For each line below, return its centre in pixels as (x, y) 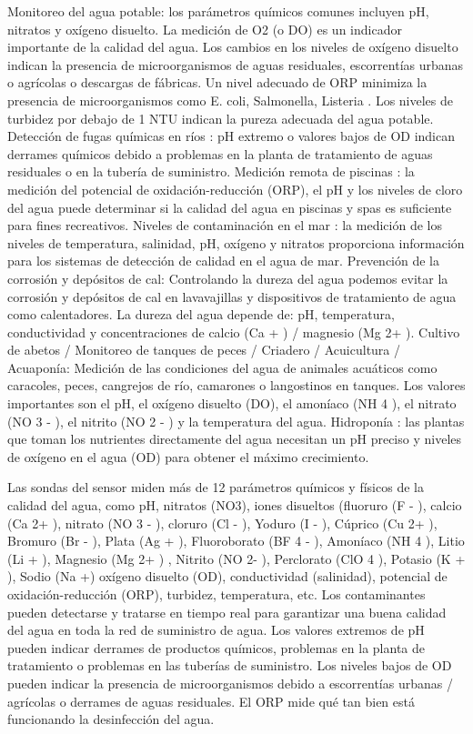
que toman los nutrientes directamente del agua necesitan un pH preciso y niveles (235, 439)
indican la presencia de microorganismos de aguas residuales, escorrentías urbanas (236, 64)
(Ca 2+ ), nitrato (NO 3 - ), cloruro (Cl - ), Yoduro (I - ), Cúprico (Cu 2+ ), (222, 523)
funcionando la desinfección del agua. (111, 719)
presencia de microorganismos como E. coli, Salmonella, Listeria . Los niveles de (230, 100)
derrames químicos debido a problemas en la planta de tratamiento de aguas (220, 153)
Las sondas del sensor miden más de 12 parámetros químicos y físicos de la (216, 487)
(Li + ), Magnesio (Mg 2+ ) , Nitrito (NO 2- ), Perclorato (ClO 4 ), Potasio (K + (236, 558)
